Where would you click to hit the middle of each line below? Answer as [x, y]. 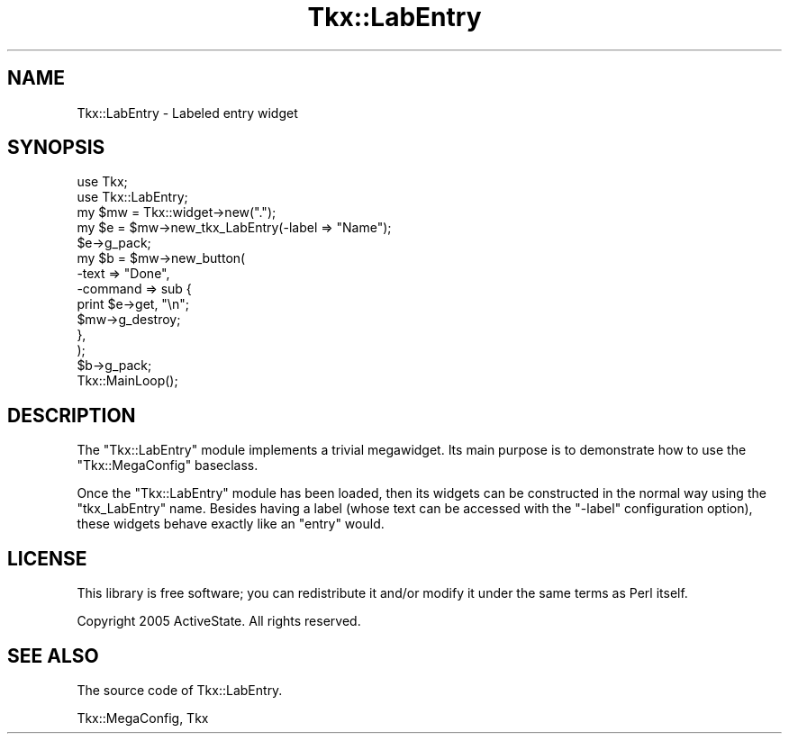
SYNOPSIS [56, 148]
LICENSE [47, 558]
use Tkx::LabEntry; [132, 197]
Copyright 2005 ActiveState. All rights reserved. [219, 621]
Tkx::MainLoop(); [127, 381]
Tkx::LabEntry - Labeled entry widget [187, 113]
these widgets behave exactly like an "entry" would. [231, 524]
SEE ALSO [53, 655]
